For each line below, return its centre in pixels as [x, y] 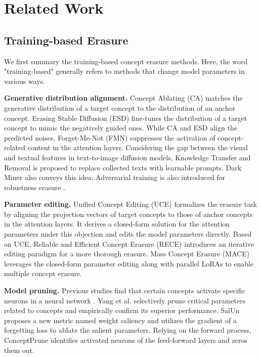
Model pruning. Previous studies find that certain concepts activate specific [125, 291]
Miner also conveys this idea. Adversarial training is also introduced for [115, 177]
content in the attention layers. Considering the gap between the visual [138, 147]
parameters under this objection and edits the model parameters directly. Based [128, 234]
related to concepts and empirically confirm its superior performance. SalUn [122, 310]
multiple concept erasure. [43, 273]
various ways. [25, 81]
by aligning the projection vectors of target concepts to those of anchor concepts [128, 214]
